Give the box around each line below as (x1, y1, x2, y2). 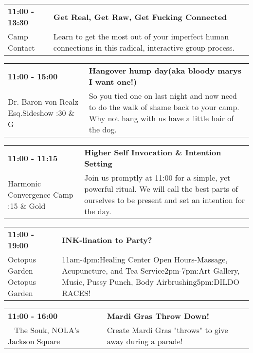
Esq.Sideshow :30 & (8, 107, 75, 118)
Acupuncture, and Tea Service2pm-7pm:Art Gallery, (62, 265, 240, 276)
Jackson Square (8, 335, 60, 347)
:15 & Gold (8, 200, 46, 211)
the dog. (89, 124, 117, 135)
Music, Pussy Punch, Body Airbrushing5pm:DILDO (62, 276, 239, 287)
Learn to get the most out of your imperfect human (53, 31, 229, 42)
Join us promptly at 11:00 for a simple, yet (84, 172, 231, 183)
